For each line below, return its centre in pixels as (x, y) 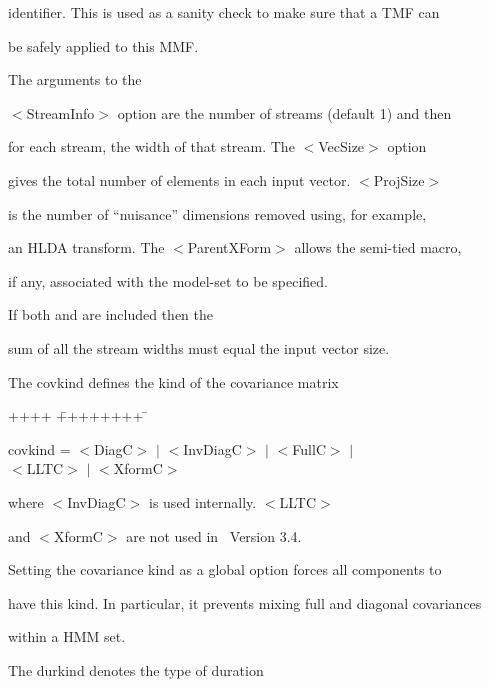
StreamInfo (60, 112)
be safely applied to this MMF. (103, 45)
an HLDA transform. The (86, 247)
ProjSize (399, 179)
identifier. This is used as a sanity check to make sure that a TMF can (224, 12)
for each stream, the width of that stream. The (151, 146)
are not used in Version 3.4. (214, 535)
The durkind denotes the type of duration (136, 669)
